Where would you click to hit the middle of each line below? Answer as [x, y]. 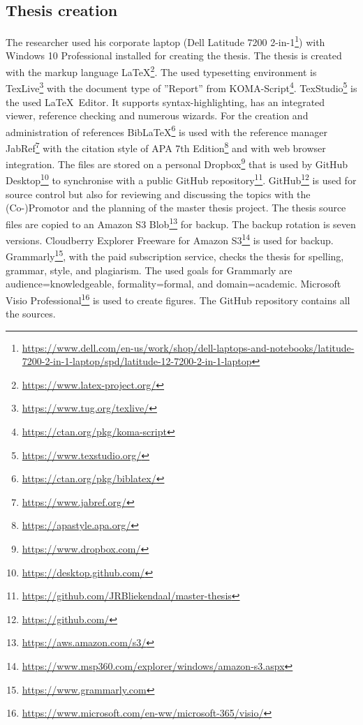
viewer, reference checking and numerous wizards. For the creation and [157, 115]
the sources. [31, 314]
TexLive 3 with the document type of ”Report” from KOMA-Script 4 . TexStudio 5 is [181, 87]
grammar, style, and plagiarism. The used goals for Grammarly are [149, 270]
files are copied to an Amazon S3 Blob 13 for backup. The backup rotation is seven [181, 223]
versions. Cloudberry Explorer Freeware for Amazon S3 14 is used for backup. [170, 239]
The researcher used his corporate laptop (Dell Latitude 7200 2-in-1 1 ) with [165, 41]
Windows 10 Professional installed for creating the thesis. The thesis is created [174, 55]
